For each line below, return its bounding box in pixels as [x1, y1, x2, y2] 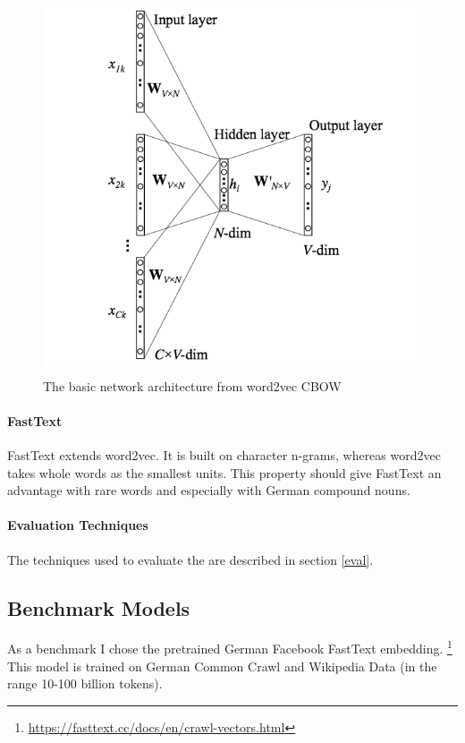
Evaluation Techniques [7, 516, 148, 534]
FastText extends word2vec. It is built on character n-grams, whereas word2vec [7, 446, 441, 465]
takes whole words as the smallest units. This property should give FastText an [7, 463, 442, 482]
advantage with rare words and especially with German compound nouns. [7, 481, 410, 500]
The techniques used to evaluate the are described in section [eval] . [7, 550, 374, 568]
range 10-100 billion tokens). [7, 674, 163, 693]
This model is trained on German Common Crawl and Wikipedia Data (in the [7, 656, 437, 675]
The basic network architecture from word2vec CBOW [43, 376, 342, 395]
